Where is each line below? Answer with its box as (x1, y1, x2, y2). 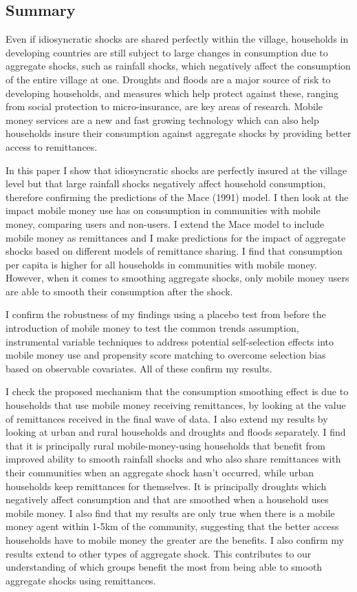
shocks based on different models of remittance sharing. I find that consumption (6, 244, 343, 258)
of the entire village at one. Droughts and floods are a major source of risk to (6, 72, 331, 86)
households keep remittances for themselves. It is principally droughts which (6, 478, 327, 493)
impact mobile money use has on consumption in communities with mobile (6, 203, 321, 218)
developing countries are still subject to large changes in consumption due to (6, 45, 328, 59)
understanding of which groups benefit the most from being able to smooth (6, 560, 323, 574)
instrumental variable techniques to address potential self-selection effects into (6, 334, 334, 348)
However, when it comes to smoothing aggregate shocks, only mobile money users (6, 271, 349, 285)
